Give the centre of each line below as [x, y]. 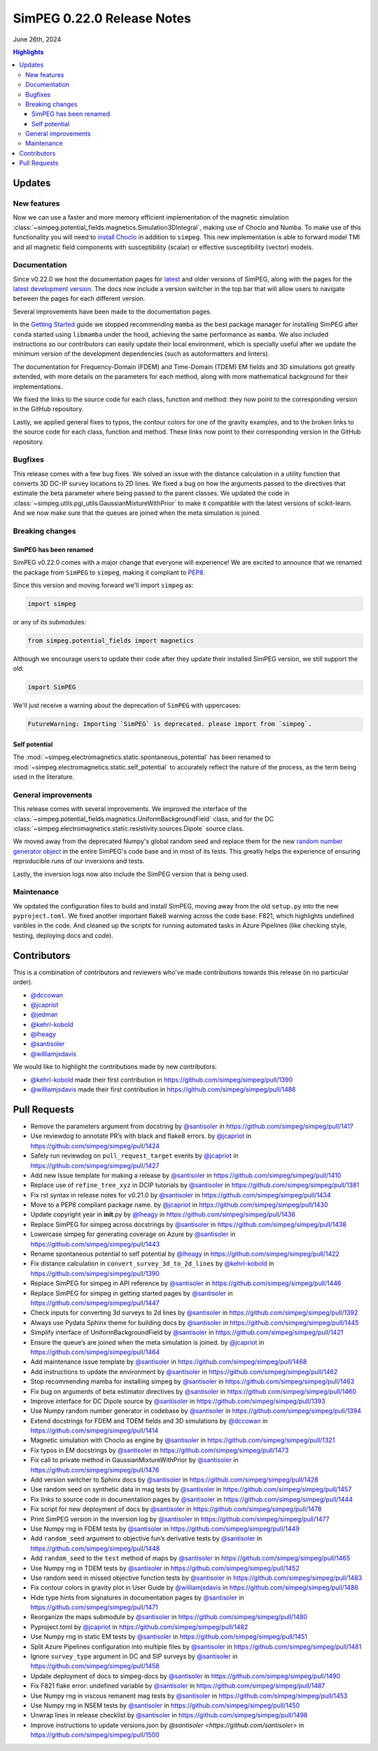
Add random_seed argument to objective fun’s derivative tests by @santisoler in [146, 1538]
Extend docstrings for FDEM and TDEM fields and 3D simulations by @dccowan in [149, 1421]
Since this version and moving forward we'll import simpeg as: [103, 585]
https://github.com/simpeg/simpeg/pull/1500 [95, 1735]
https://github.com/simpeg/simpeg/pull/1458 [95, 1666]
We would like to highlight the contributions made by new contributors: [115, 1067]
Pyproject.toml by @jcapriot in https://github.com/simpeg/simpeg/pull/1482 [139, 1627]
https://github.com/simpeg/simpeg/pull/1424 [95, 1146]
